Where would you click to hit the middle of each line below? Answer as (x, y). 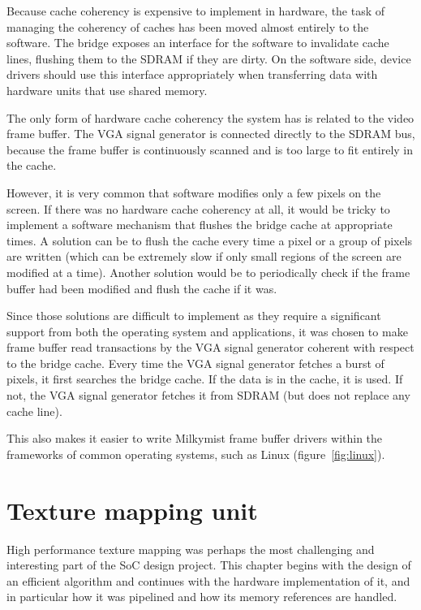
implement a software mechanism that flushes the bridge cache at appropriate (200, 225)
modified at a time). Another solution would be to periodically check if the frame (208, 272)
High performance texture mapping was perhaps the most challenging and (191, 549)
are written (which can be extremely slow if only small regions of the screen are (204, 256)
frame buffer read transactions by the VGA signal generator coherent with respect (210, 347)
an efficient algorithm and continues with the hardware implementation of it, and (208, 580)
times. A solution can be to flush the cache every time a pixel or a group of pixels (210, 240)
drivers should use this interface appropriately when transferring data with (192, 74)
